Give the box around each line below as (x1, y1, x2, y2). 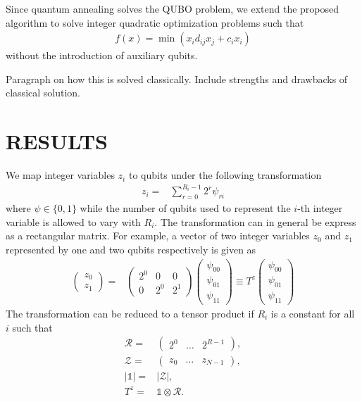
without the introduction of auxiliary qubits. (6, 48, 198, 63)
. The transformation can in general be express (154, 214, 356, 229)
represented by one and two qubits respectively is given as (6, 241, 256, 256)
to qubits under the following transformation (128, 168, 322, 182)
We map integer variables (6, 168, 115, 182)
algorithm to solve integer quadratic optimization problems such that (6, 15, 304, 30)
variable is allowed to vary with (6, 214, 141, 229)
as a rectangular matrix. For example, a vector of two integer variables (6, 228, 310, 243)
